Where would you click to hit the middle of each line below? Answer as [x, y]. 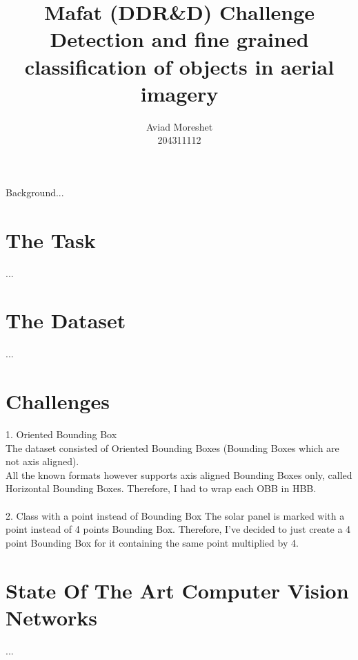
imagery [179, 93]
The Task [51, 239]
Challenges [58, 401]
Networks [52, 617]
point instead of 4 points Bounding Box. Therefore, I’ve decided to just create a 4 [178, 529]
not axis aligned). [42, 461]
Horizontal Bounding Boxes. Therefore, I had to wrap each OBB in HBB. [161, 488]
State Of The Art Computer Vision [177, 590]
